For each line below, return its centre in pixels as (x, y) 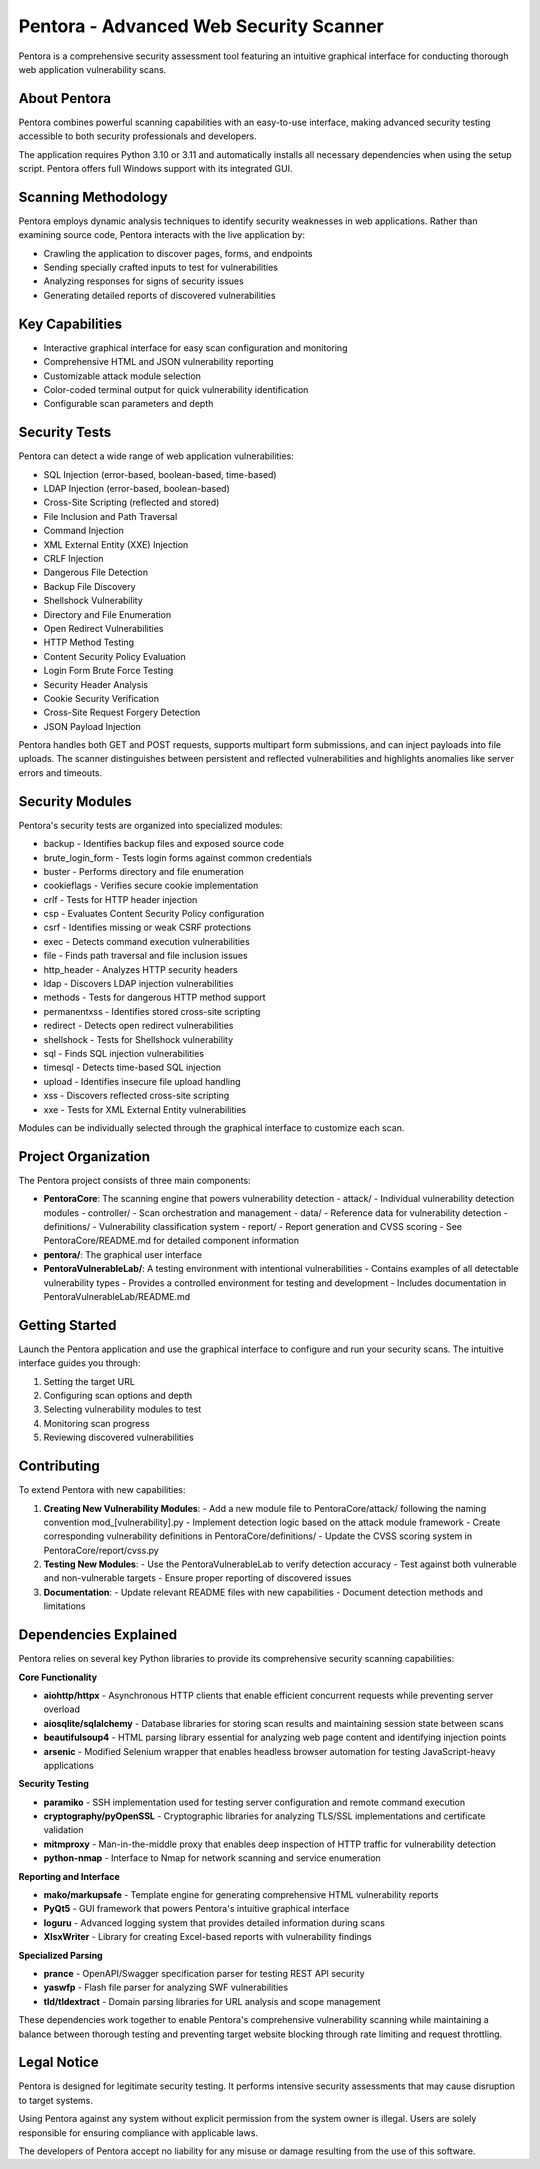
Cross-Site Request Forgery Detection (122, 712)
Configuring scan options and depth (118, 1396)
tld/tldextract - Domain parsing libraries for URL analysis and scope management (212, 2001)
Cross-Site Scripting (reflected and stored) (131, 502)
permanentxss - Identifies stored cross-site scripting (152, 1011)
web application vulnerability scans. (92, 69)
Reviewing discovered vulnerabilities (118, 1437)
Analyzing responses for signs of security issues (143, 281)
